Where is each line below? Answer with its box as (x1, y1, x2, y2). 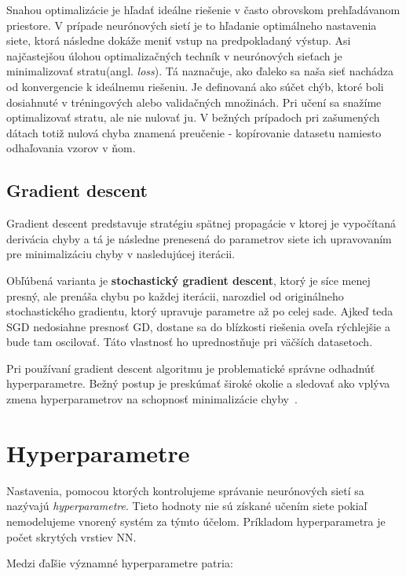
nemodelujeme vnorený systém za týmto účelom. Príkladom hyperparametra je (6, 512, 386, 529)
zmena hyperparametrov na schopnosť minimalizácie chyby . (6, 391, 298, 407)
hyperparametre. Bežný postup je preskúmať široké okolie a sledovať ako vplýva (6, 375, 390, 392)
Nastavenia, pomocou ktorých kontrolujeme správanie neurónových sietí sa (6, 482, 364, 498)
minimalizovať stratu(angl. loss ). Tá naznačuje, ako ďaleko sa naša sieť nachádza (6, 63, 394, 79)
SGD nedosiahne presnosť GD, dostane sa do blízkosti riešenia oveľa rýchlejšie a (6, 318, 390, 334)
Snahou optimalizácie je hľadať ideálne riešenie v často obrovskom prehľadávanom (6, 2, 401, 17)
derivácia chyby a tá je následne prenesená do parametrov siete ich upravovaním (6, 230, 392, 246)
